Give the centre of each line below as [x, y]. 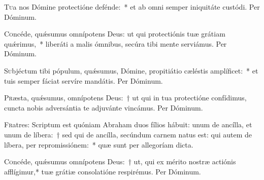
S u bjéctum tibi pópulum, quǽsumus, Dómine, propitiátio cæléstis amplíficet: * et [131, 70]
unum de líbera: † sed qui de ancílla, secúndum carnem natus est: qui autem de [128, 134]
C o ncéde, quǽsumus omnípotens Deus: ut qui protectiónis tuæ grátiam [115, 34]
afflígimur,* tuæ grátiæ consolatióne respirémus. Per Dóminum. [103, 171]
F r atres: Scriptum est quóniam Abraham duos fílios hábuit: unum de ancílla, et [128, 124]
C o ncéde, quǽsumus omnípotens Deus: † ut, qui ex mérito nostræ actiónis [120, 161]
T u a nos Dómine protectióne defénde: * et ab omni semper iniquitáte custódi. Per [132, 7]
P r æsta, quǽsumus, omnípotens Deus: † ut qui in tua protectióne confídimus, [125, 98]
